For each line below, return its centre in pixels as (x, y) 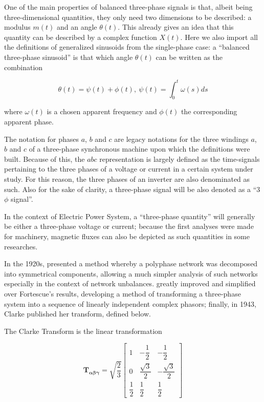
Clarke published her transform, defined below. (78, 314)
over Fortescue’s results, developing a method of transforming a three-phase (123, 293)
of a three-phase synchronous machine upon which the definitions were (139, 149)
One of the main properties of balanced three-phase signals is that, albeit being (128, 7)
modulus (17, 27)
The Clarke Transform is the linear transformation (83, 331)
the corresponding (209, 111)
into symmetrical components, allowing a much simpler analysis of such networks (131, 273)
